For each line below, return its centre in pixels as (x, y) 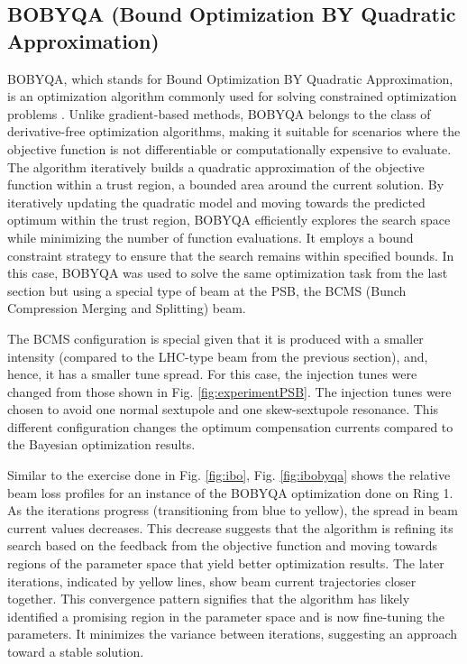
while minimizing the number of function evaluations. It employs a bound (211, 237)
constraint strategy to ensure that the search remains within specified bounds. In (231, 255)
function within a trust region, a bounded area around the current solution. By (226, 184)
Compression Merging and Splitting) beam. (127, 308)
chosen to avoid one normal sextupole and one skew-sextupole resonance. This (223, 409)
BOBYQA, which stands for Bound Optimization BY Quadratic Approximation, (230, 78)
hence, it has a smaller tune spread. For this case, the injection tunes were (212, 374)
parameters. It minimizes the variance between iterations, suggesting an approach (233, 634)
